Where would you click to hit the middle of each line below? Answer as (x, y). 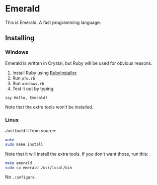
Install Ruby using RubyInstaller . (45, 73)
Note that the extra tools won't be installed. (49, 107)
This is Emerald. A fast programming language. (53, 22)
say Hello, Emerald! (27, 97)
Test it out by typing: (33, 89)
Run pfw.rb (24, 78)
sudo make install (24, 144)
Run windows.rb (28, 83)
